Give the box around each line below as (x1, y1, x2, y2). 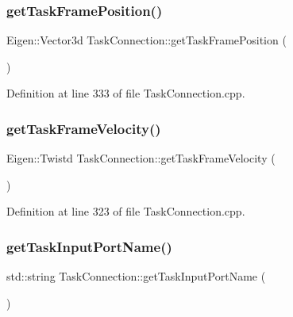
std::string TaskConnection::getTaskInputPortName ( (6, 268, 266, 285)
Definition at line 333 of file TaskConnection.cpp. (6, 85, 245, 101)
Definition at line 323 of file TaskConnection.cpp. (6, 203, 245, 220)
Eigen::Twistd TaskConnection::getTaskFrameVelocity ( (6, 150, 276, 166)
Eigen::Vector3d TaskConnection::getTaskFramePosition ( (6, 32, 287, 48)
